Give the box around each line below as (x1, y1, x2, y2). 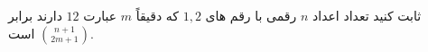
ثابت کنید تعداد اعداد (312, 6, 422, 24)
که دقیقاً (135, 6, 179, 24)
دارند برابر (8, 6, 62, 24)
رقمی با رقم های (205, 6, 297, 24)
